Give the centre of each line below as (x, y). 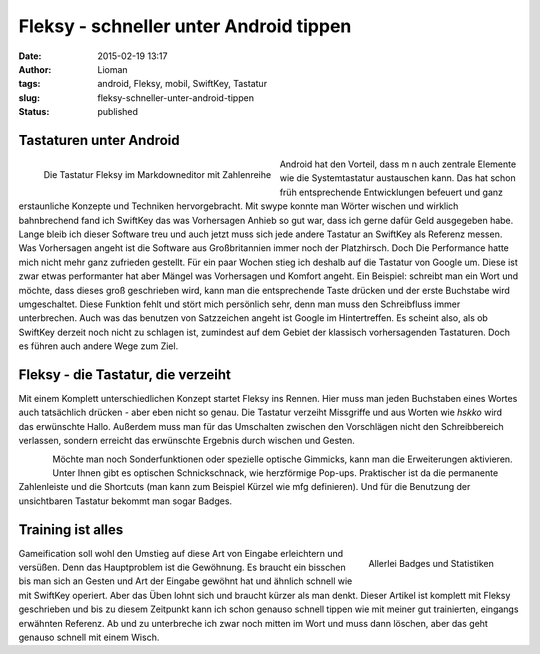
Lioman (113, 69)
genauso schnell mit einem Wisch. (89, 637)
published (118, 112)
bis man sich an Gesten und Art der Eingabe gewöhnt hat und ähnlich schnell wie (185, 581)
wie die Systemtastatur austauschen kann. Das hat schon (397, 178)
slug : (29, 97)
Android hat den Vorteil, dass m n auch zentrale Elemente (398, 164)
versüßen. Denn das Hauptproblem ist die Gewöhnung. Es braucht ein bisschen (182, 567)
